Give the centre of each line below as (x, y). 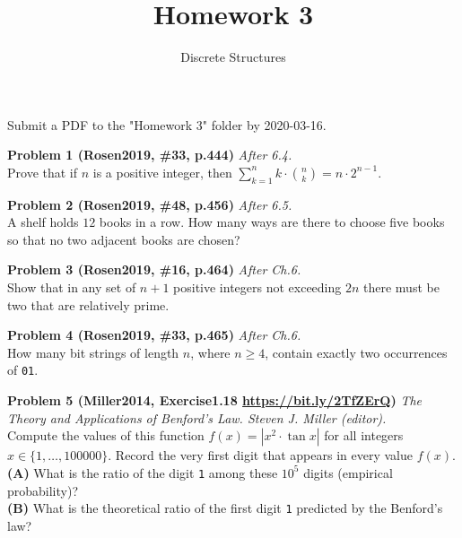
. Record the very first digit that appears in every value (260, 455)
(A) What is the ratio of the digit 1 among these (143, 472)
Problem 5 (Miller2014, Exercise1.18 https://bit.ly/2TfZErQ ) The (215, 400)
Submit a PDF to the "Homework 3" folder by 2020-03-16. (167, 124)
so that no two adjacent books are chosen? (124, 239)
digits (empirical (348, 472)
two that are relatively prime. (88, 304)
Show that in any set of (72, 287)
